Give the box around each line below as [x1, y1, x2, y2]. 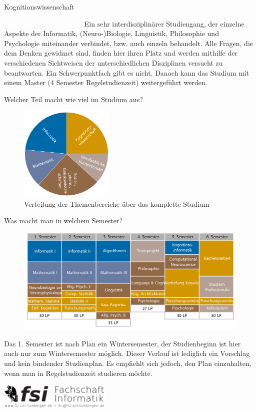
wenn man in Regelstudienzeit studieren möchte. [4, 367, 152, 378]
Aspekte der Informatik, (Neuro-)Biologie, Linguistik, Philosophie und [4, 28, 219, 39]
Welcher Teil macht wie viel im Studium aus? [4, 94, 143, 104]
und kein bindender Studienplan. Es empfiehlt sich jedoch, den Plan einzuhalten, [4, 358, 251, 368]
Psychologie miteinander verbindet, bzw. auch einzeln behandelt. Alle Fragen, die [4, 38, 253, 48]
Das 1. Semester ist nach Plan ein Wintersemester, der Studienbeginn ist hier [4, 338, 241, 348]
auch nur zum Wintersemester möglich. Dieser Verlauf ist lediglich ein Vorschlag [4, 348, 250, 358]
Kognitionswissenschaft [4, 2, 74, 12]
